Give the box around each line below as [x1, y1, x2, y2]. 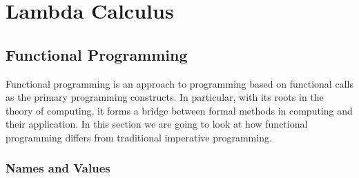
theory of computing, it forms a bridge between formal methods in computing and [6, 103, 353, 117]
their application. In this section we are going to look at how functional [6, 117, 308, 131]
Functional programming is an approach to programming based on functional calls [6, 76, 353, 90]
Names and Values [6, 159, 110, 177]
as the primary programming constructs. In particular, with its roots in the [6, 90, 324, 104]
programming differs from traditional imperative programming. [6, 130, 272, 144]
